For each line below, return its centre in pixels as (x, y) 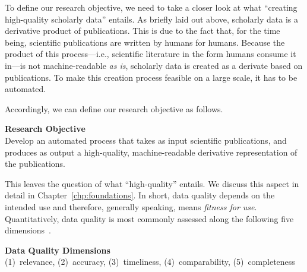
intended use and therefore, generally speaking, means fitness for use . (131, 206)
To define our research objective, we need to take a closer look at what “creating (151, 7)
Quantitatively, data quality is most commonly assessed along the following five (149, 218)
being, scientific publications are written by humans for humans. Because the (145, 42)
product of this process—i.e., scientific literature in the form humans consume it (151, 54)
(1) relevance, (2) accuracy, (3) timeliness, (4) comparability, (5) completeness (150, 262)
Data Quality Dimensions (58, 250)
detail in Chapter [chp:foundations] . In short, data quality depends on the (140, 195)
